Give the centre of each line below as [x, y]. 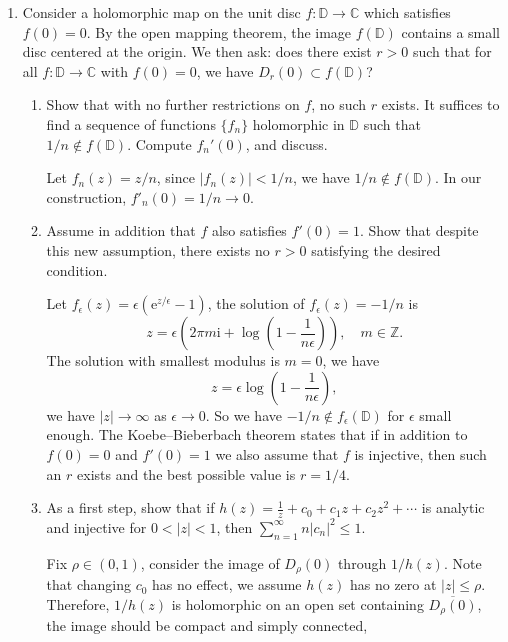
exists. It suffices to [440, 104]
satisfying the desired [376, 249]
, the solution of [256, 303]
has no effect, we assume [227, 584]
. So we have [243, 414]
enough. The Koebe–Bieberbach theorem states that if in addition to [257, 434]
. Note [462, 562]
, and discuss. [286, 143]
